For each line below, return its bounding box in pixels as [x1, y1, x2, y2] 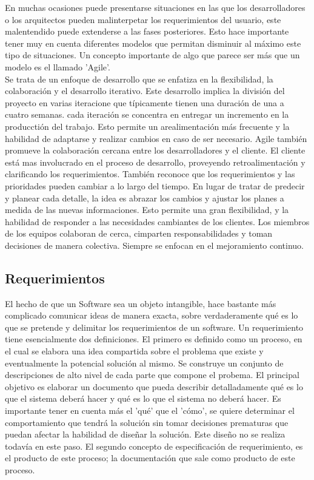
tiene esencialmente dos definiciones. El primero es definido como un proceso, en [5, 333, 302, 345]
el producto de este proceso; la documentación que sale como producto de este [5, 451, 295, 464]
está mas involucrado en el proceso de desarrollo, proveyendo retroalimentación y [5, 155, 306, 168]
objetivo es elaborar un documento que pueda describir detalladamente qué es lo [5, 380, 303, 393]
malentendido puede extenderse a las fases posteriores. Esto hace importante [5, 25, 289, 38]
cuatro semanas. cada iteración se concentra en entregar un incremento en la [5, 108, 289, 121]
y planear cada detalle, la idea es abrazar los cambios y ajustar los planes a [5, 191, 284, 204]
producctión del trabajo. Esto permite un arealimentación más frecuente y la [5, 120, 290, 132]
